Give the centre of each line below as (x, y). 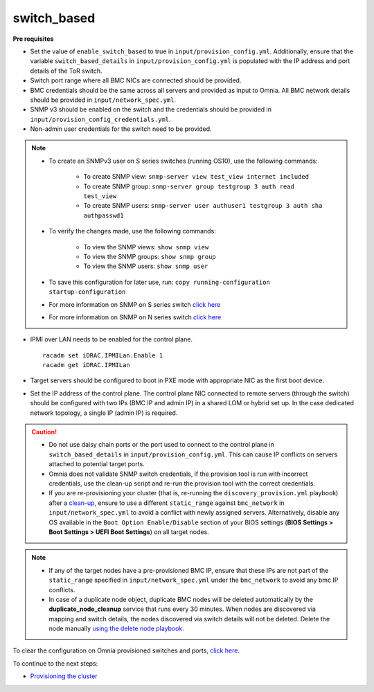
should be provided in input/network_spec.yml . (103, 100)
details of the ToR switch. (66, 71)
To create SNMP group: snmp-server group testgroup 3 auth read (189, 186)
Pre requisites (33, 39)
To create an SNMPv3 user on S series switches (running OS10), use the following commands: (183, 161)
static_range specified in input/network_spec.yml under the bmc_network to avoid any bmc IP (194, 580)
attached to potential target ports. (97, 464)
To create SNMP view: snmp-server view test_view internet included (196, 177)
